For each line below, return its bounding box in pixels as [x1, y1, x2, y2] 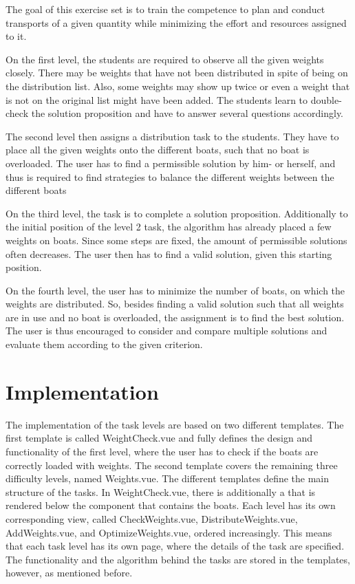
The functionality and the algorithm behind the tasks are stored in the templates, [6, 552, 350, 566]
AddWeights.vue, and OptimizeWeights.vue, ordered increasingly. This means [6, 525, 332, 539]
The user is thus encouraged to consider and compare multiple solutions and [6, 323, 327, 338]
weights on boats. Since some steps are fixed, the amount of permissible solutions [6, 232, 347, 247]
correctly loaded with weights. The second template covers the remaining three [6, 457, 338, 472]
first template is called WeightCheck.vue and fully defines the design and [6, 431, 313, 445]
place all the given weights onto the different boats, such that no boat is [6, 142, 310, 157]
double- [310, 92, 342, 107]
